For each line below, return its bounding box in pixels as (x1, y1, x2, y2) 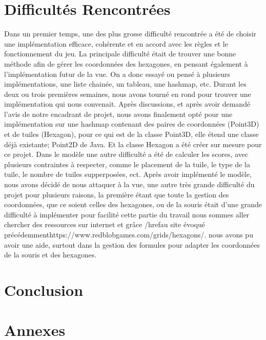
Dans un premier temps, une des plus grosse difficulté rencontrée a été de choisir (4, 28, 257, 39)
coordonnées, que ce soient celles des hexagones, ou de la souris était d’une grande (4, 199, 262, 210)
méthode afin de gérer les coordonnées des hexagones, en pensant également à (4, 58, 248, 69)
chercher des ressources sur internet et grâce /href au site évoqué (4, 219, 205, 230)
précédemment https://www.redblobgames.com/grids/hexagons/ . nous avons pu (4, 229, 253, 239)
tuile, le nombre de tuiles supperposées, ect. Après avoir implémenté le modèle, (4, 169, 252, 179)
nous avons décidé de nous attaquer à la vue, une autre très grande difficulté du (4, 179, 255, 190)
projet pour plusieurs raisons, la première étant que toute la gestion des (4, 189, 229, 199)
